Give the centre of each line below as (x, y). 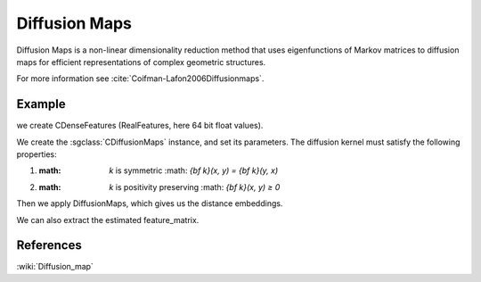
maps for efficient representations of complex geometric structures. (141, 62)
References (49, 245)
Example (41, 104)
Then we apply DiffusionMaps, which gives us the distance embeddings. (150, 203)
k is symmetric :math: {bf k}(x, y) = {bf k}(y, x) (194, 170)
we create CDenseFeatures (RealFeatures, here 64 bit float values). (140, 126)
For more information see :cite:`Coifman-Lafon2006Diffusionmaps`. (140, 79)
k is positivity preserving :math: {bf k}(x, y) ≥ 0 (195, 187)
